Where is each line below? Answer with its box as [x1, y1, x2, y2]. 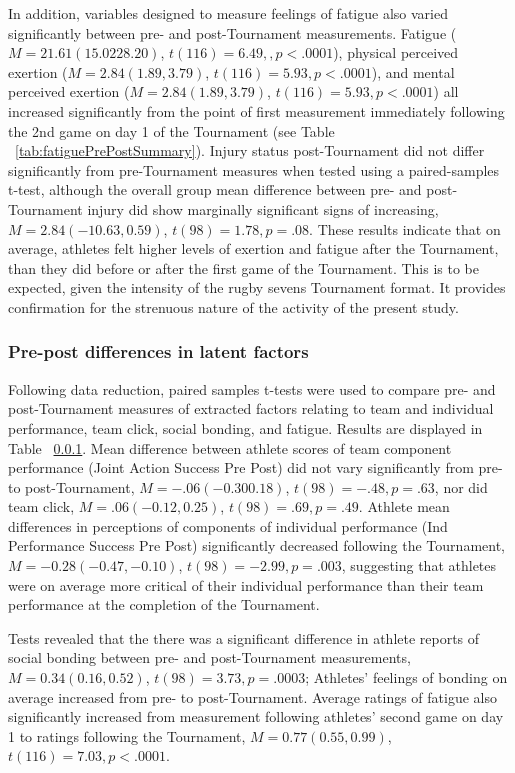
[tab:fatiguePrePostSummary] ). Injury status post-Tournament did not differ [15, 140, 485, 161]
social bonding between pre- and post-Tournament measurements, [8, 647, 411, 668]
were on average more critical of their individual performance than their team [8, 574, 484, 595]
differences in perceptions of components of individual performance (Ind [8, 515, 448, 536]
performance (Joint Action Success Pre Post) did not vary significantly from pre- [8, 457, 503, 478]
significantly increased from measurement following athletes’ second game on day [8, 706, 504, 727]
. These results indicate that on [309, 218, 501, 239]
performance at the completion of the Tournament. [8, 594, 320, 615]
